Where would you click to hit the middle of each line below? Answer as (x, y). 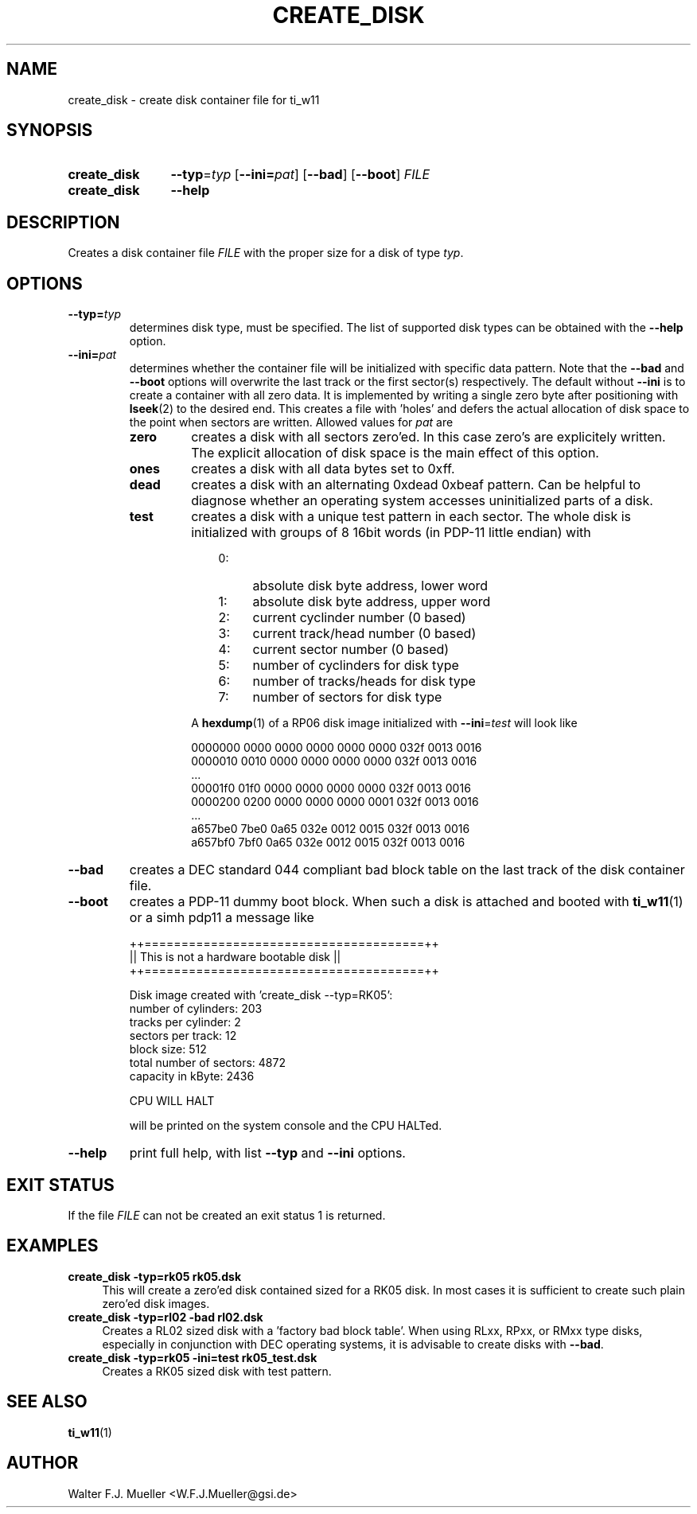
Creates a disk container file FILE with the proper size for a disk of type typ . (266, 253)
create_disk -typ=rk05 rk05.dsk (155, 1276)
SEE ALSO (47, 1402)
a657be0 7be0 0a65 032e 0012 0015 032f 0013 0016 (331, 829)
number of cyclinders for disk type (356, 666)
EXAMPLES (53, 1246)
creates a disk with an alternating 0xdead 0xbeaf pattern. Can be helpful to (416, 485)
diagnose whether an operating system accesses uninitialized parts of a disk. (422, 501)
